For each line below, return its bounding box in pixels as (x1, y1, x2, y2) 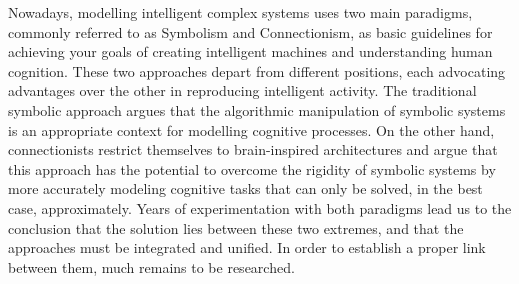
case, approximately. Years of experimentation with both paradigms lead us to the (8, 197, 512, 218)
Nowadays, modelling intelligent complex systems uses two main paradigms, (8, 2, 473, 22)
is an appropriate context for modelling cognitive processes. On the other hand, (8, 119, 495, 140)
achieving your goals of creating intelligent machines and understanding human (8, 41, 493, 62)
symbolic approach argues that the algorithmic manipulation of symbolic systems (8, 99, 506, 120)
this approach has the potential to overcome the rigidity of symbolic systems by (8, 158, 496, 179)
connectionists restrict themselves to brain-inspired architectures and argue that (8, 139, 498, 160)
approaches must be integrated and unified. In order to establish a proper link (8, 237, 486, 258)
